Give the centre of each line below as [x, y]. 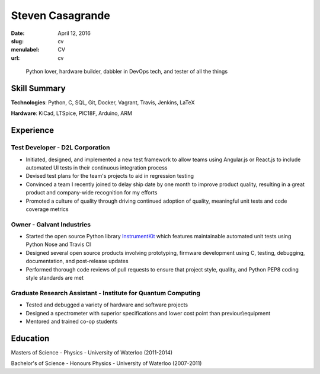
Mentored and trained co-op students [72, 321]
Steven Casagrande [61, 15]
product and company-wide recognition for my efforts [92, 193]
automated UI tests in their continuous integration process [97, 167]
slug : [17, 41]
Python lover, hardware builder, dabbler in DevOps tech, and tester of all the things [127, 72]
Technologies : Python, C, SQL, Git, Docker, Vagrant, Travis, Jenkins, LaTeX [103, 103]
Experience [33, 130]
